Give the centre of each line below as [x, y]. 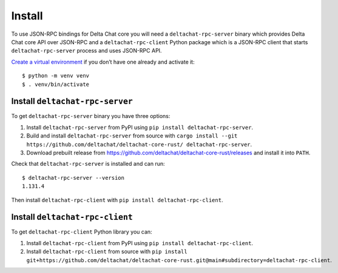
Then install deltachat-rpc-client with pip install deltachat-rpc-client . [117, 200]
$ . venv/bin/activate [56, 84]
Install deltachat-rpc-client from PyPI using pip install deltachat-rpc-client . [140, 243]
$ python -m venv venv [56, 76]
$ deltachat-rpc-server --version [73, 178]
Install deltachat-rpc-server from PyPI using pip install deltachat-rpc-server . [140, 127]
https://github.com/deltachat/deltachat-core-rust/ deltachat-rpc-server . [139, 144]
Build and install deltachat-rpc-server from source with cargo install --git [132, 136]
